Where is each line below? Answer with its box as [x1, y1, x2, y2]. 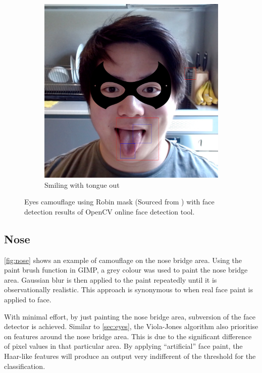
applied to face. [4, 294, 51, 304]
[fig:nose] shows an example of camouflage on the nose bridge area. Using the [4, 254, 242, 265]
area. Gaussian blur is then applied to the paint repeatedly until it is [4, 274, 217, 285]
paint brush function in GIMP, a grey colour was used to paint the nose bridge [4, 264, 248, 275]
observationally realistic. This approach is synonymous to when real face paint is [4, 284, 253, 295]
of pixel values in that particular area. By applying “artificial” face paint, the [4, 341, 243, 351]
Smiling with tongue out [44, 179, 120, 190]
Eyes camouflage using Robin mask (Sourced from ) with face [24, 196, 215, 207]
